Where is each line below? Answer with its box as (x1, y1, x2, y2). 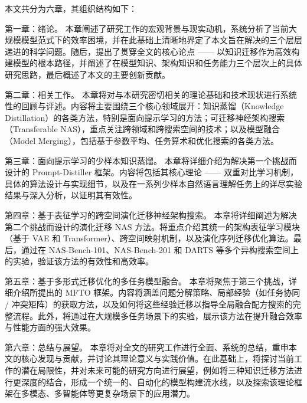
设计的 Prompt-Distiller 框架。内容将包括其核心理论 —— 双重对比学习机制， (5, 166, 299, 178)
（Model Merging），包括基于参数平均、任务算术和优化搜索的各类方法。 (5, 134, 279, 146)
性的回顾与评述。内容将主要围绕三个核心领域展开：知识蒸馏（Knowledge (5, 100, 284, 112)
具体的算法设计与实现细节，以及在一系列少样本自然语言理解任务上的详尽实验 (5, 177, 302, 189)
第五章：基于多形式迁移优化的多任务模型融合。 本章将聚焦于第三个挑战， (5, 274, 289, 287)
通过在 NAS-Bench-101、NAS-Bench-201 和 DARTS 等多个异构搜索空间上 (21, 243, 299, 255)
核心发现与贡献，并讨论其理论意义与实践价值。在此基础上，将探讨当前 (21, 352, 294, 365)
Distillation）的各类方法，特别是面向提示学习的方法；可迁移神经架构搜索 (5, 111, 285, 123)
